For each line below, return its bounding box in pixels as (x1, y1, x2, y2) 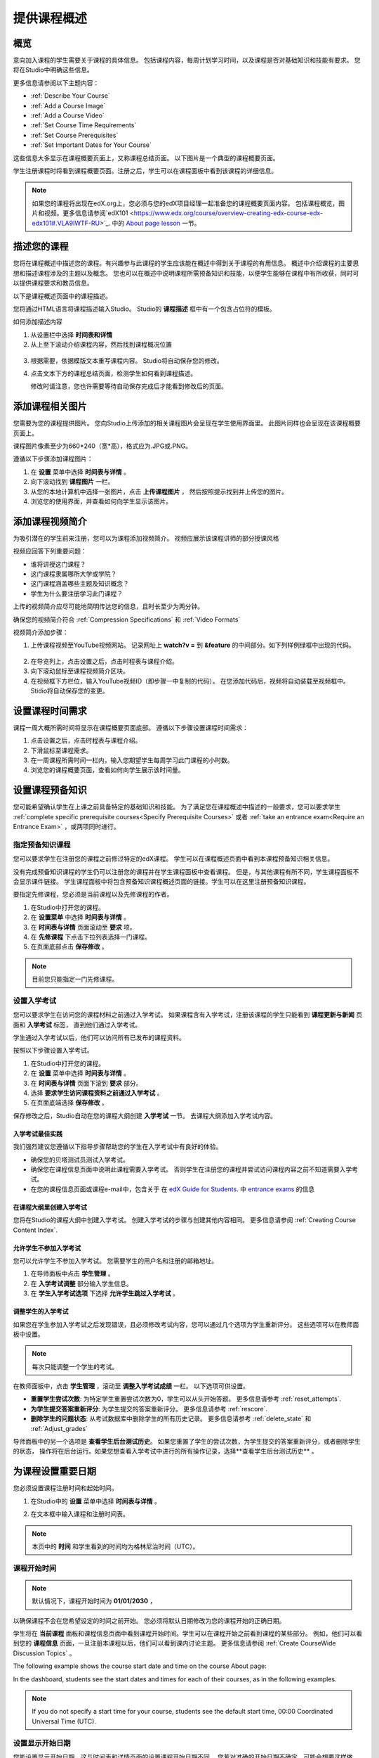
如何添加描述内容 (13, 317, 62, 326)
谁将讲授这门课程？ (30, 560, 86, 568)
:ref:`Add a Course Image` (30, 101, 106, 110)
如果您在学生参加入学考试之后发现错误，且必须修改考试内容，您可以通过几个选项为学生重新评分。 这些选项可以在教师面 (13, 1320, 359, 1328)
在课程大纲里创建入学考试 (13, 1202, 87, 1211)
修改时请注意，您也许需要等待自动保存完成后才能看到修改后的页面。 (30, 382, 227, 390)
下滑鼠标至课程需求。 (30, 746, 93, 755)
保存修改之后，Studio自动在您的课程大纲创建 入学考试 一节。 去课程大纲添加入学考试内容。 (13, 1111, 277, 1119)
